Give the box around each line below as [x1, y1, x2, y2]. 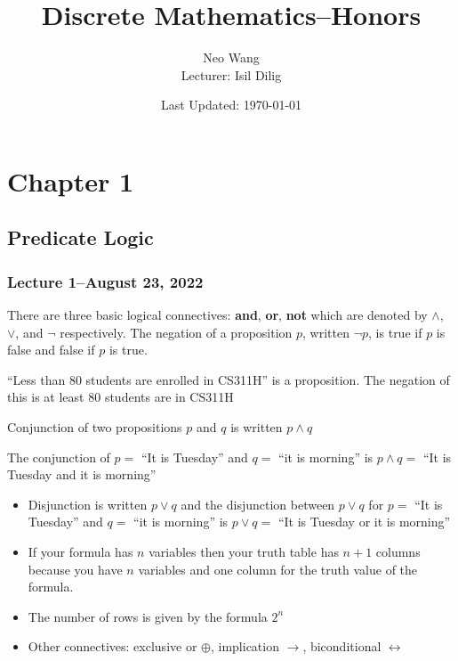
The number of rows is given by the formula [28, 607, 268, 625]
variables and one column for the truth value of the [138, 559, 418, 578]
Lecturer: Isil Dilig [181, 65, 282, 84]
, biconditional [302, 637, 382, 656]
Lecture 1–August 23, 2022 [7, 270, 204, 292]
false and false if [7, 340, 95, 359]
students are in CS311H [104, 388, 234, 406]
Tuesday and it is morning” [7, 465, 157, 484]
